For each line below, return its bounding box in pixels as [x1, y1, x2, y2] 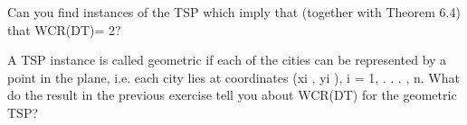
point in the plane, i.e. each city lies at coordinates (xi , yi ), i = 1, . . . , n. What [7, 67, 460, 86]
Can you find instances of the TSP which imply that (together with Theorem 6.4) [7, 3, 461, 21]
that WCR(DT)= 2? [7, 20, 121, 39]
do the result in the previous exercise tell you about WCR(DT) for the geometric [7, 85, 457, 104]
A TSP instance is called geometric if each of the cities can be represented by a [7, 50, 447, 69]
